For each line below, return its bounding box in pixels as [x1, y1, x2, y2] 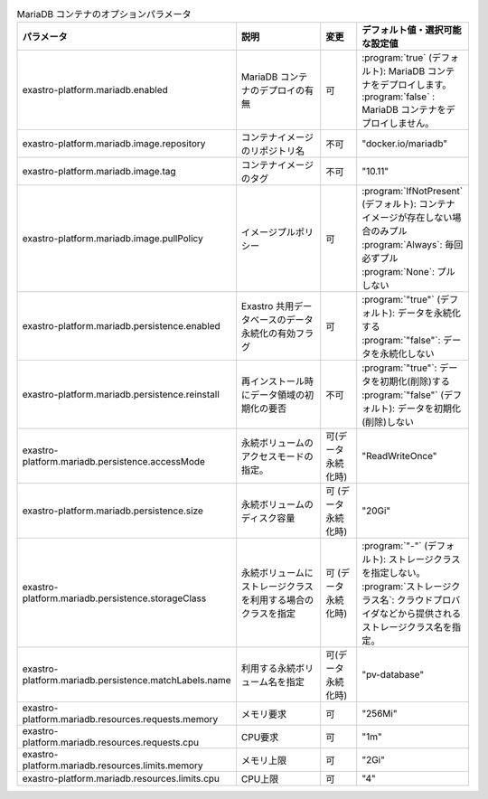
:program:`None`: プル [361, 266, 455, 278]
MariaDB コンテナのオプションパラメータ [16, 8, 192, 21]
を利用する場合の [240, 594, 314, 606]
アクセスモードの [240, 450, 314, 463]
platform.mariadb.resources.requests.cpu [22, 737, 199, 749]
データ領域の [249, 389, 305, 401]
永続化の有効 [240, 327, 296, 340]
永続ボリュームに [240, 567, 314, 579]
